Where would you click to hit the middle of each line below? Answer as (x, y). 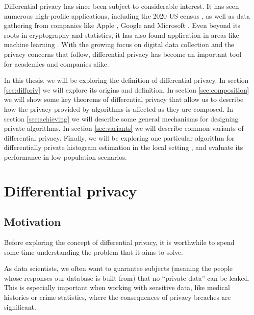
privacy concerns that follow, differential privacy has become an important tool (123, 54)
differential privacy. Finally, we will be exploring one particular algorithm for (119, 137)
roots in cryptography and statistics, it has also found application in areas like (122, 35)
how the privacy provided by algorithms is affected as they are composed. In (119, 109)
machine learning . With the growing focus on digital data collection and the (119, 44)
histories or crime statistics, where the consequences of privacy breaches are (117, 297)
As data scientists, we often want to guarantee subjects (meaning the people (118, 268)
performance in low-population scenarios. (65, 157)
